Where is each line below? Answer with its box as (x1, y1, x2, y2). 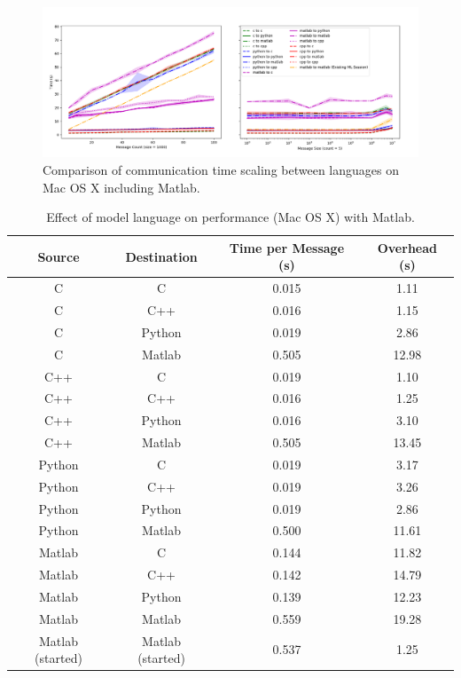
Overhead (377, 238, 437, 256)
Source (37, 247, 80, 265)
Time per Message (229, 238, 345, 256)
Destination (125, 247, 198, 265)
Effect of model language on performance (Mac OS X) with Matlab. (46, 208, 415, 226)
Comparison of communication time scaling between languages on (43, 160, 399, 178)
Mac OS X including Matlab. (43, 177, 200, 196)
